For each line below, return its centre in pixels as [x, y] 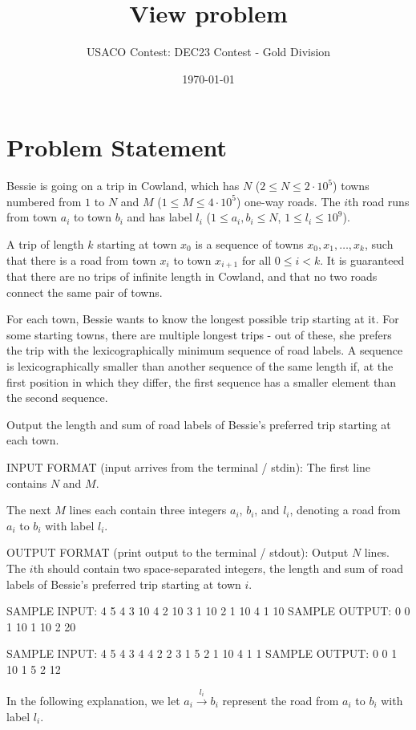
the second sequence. [57, 397]
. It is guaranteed [362, 260]
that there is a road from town [81, 260]
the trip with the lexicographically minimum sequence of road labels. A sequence [205, 350]
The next [29, 510]
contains [27, 483]
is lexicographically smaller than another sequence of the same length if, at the [200, 366]
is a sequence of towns [249, 244]
